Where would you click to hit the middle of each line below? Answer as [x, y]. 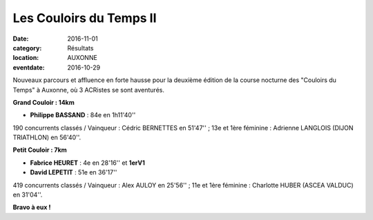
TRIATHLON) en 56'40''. [47, 137]
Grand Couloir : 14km [44, 102]
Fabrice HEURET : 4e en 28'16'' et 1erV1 [87, 163]
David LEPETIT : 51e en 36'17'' [74, 172]
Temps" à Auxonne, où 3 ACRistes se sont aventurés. [89, 90]
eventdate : [29, 67]
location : [26, 58]
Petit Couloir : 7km [40, 150]
